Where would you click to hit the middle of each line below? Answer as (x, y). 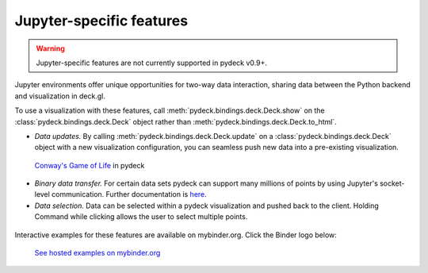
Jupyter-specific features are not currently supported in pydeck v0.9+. (151, 63)
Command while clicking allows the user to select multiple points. (141, 217)
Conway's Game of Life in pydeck (90, 165)
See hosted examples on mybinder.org (97, 253)
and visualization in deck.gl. (60, 96)
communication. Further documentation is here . (130, 194)
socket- (392, 183)
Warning (50, 48)
